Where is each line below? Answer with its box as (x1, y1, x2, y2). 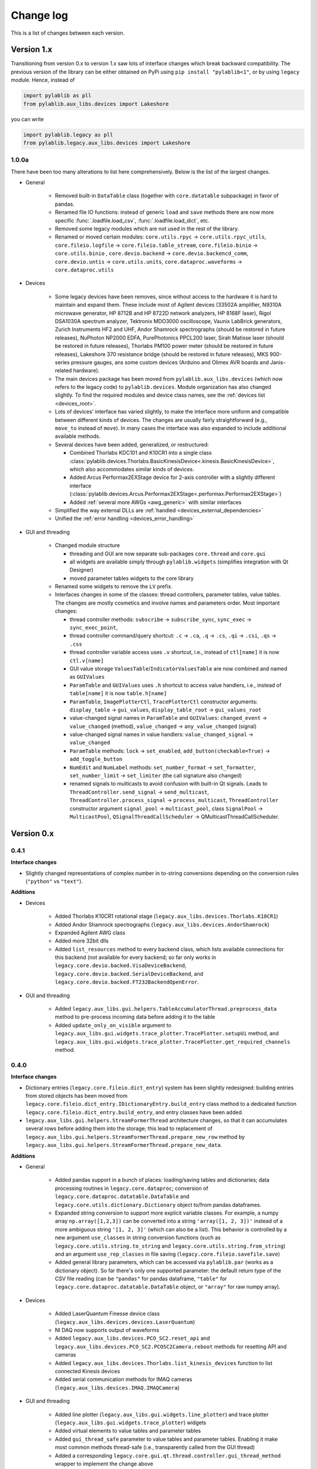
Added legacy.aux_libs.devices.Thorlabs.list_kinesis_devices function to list (55, 1359, 272, 1366)
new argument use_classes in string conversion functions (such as (55, 1234, 221, 1241)
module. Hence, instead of (11, 76, 75, 83)
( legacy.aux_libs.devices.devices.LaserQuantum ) (55, 1318, 195, 1325)
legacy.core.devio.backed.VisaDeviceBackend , (55, 962, 187, 969)
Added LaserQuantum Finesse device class (55, 1310, 160, 1317)
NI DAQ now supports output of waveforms (55, 1327, 160, 1334)
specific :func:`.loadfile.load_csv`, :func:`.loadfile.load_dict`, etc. (55, 217, 210, 224)
